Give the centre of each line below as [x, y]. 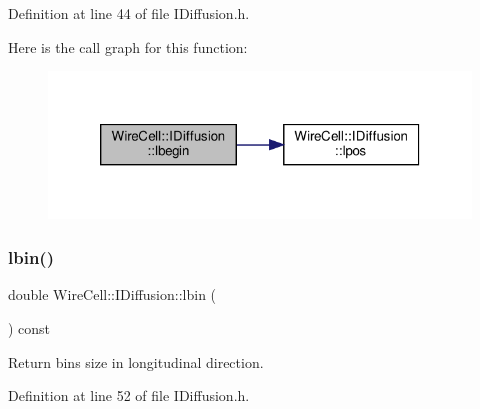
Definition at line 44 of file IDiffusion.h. [129, 13]
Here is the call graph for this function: [128, 46]
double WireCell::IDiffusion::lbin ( [112, 294]
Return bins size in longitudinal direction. [136, 361]
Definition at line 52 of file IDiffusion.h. [129, 395]
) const [29, 328]
